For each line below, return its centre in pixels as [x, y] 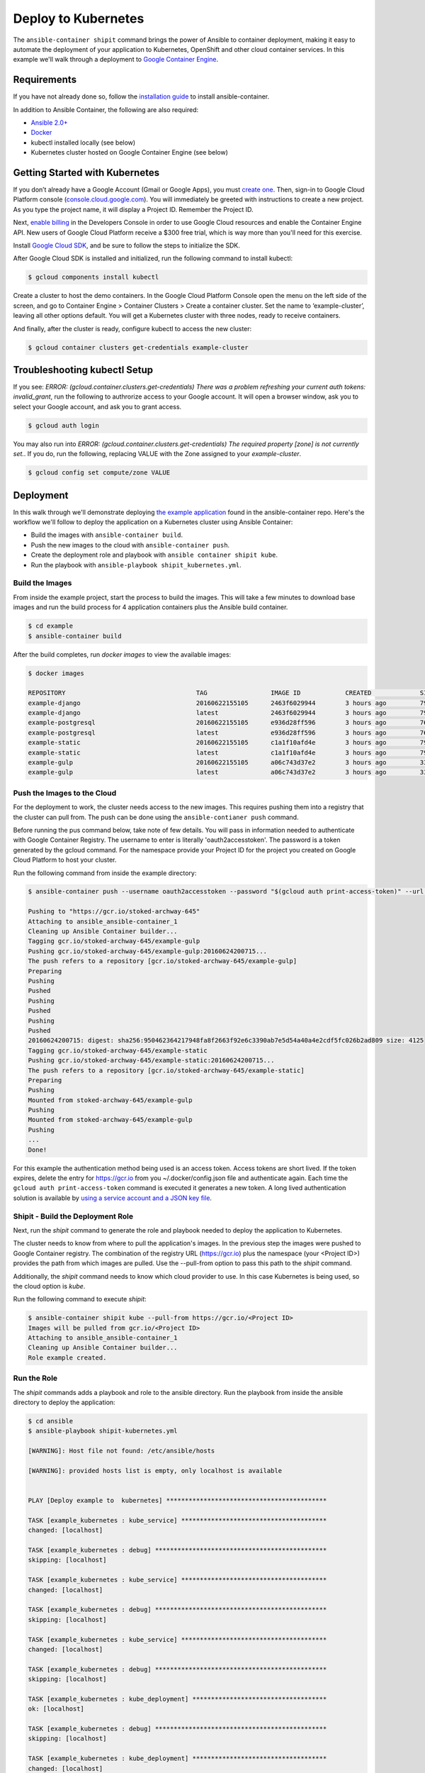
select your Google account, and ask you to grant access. [97, 406]
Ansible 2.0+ [50, 123]
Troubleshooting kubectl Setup [83, 370]
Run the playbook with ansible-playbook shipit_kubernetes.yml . [136, 565]
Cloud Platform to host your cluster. [65, 860]
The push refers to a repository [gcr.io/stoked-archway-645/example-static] [166, 1070]
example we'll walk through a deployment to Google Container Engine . [116, 60]
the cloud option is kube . [49, 1286]
